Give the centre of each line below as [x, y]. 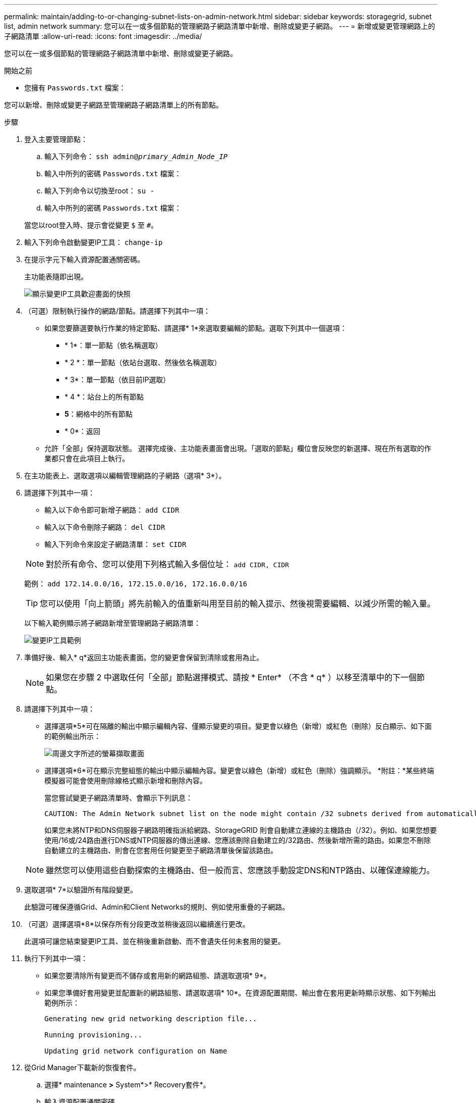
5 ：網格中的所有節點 [99, 414]
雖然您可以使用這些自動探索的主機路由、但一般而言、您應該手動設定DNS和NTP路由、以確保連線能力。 [240, 870]
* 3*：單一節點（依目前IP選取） [117, 380]
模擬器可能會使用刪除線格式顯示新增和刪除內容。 [126, 781]
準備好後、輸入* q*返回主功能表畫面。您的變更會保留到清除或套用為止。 [144, 657]
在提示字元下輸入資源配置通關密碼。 [84, 259]
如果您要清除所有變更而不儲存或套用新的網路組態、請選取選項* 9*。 [158, 975]
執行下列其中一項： [56, 958]
